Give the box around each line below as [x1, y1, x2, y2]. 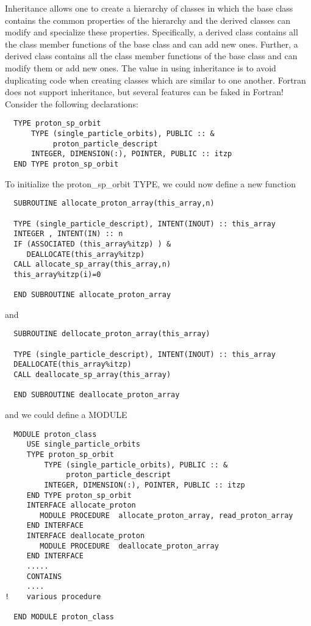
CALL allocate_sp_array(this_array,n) [13, 260, 171, 269]
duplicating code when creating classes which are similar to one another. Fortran [5, 73, 306, 86]
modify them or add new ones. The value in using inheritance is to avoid [5, 61, 276, 74]
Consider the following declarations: [5, 97, 138, 110]
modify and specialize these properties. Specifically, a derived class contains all [5, 26, 298, 38]
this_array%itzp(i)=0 [13, 270, 101, 279]
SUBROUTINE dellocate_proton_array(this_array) [13, 329, 210, 339]
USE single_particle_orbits [26, 440, 140, 449]
